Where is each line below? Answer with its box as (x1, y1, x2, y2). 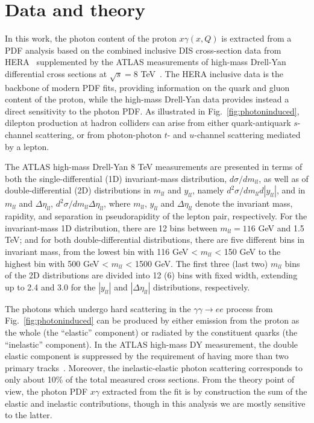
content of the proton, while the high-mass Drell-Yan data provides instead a (5, 93, 289, 105)
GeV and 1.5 (258, 221, 304, 234)
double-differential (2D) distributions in (5, 184, 151, 196)
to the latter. (5, 409, 52, 421)
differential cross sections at (5, 67, 107, 80)
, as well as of (259, 172, 309, 184)
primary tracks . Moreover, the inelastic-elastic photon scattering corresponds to (5, 361, 303, 374)
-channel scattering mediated (194, 128, 301, 141)
